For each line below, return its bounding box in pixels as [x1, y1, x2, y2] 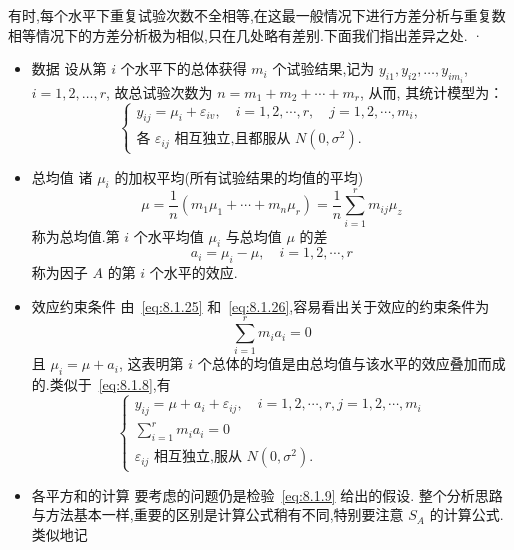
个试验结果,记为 [272, 58, 375, 79]
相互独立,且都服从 [174, 132, 291, 147]
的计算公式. [429, 504, 504, 525]
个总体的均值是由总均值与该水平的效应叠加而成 [197, 353, 506, 374]
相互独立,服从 [154, 450, 242, 465]
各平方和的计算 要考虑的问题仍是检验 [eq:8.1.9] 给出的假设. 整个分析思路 [31, 484, 503, 505]
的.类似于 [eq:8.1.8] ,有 [31, 374, 171, 395]
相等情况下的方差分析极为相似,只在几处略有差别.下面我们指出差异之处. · [8, 24, 484, 45]
